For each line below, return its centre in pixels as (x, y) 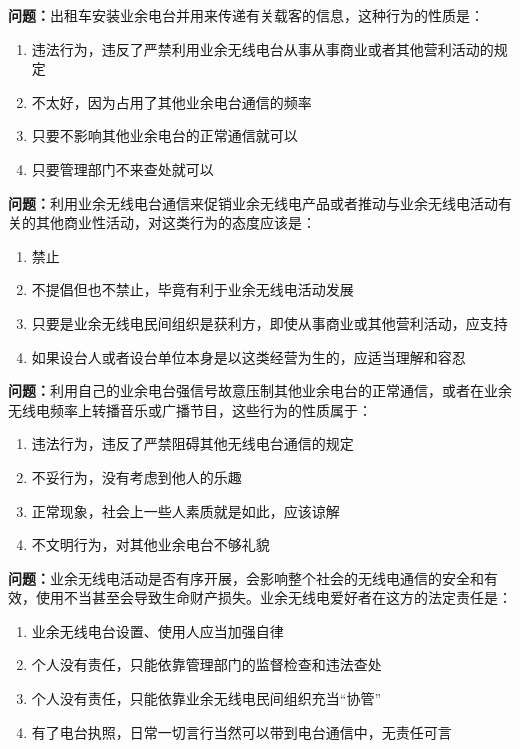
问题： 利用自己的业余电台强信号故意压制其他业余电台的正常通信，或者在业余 (260, 390)
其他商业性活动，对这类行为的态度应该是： (175, 222)
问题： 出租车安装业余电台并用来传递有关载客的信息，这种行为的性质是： (246, 15)
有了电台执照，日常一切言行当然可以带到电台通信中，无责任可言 (241, 731)
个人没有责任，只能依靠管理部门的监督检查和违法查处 (206, 664)
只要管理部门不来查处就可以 (122, 168)
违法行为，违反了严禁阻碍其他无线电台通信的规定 (192, 443)
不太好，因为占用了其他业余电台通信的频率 (171, 101)
